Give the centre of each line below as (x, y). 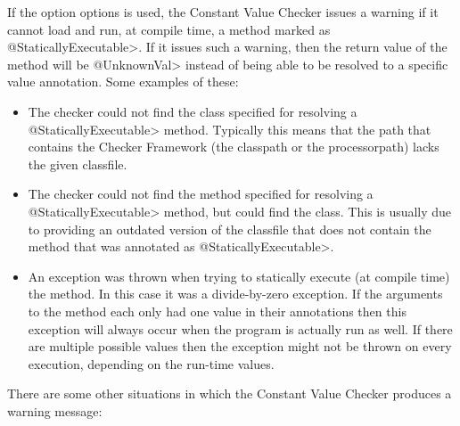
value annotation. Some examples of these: (123, 82)
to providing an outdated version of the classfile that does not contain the (230, 229)
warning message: (55, 410)
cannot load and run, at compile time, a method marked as (169, 29)
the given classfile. (78, 164)
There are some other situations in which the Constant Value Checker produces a (230, 393)
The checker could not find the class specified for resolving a (193, 111)
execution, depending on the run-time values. (151, 363)
